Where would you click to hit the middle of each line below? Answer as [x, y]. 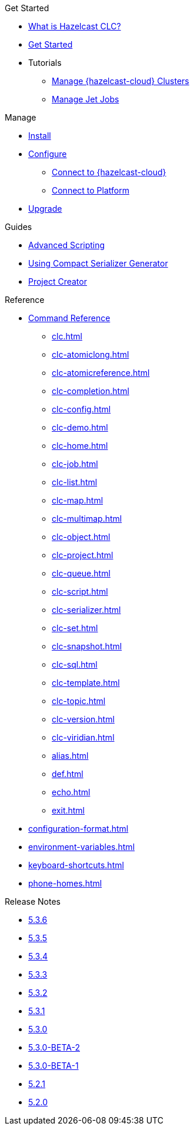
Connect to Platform [91, 190]
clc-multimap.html [87, 519]
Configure [48, 154]
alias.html [70, 756]
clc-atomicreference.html [101, 373]
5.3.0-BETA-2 [54, 1047]
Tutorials [45, 63]
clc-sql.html [75, 664]
